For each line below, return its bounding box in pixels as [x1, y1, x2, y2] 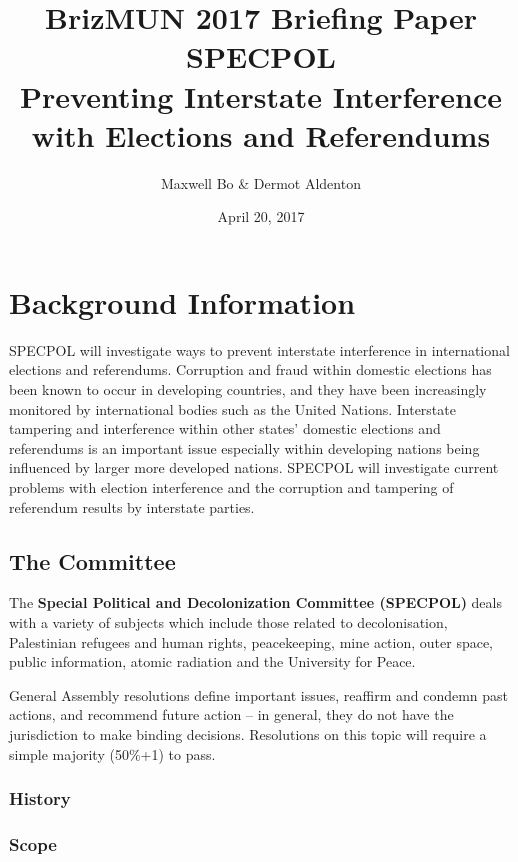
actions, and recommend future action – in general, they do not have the [9, 704, 454, 725]
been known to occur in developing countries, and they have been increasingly [9, 379, 487, 399]
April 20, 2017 [217, 206, 305, 227]
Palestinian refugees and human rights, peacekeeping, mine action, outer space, [9, 631, 494, 652]
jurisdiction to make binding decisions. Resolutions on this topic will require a [9, 723, 487, 744]
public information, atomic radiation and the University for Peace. [9, 651, 416, 672]
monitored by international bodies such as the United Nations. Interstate [9, 398, 456, 419]
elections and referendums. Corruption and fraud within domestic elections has [9, 359, 492, 380]
